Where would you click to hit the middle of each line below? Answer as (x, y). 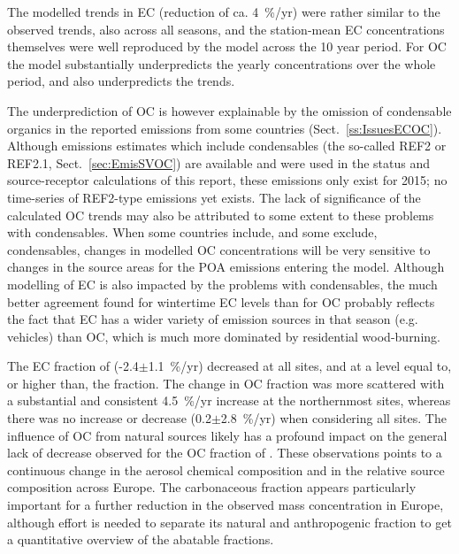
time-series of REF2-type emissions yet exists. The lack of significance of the (214, 197)
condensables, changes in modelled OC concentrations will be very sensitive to (219, 249)
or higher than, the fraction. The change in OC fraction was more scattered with (226, 383)
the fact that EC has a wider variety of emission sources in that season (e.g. (213, 319)
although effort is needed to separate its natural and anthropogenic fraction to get (229, 522)
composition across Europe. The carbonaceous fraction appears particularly (212, 487)
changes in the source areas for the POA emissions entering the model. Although (226, 267)
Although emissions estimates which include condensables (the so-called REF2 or (227, 146)
